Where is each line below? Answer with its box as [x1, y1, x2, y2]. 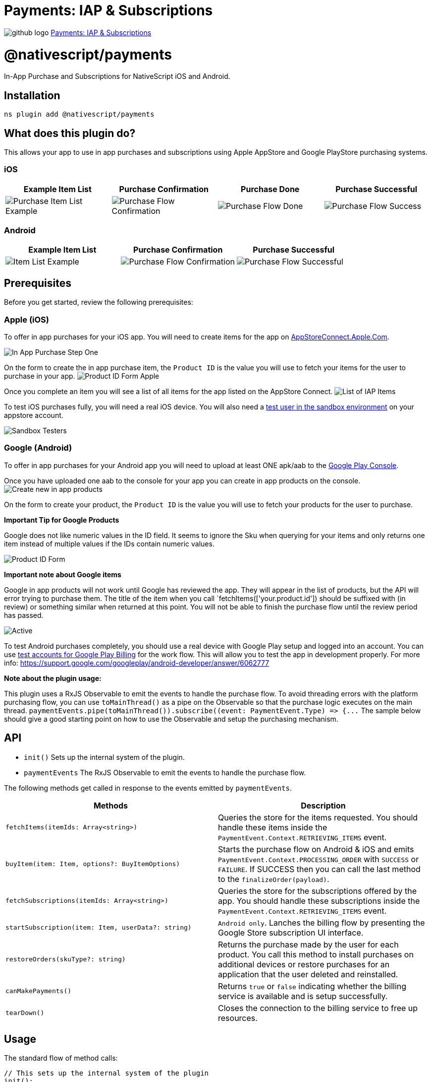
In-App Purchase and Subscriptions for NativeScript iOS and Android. [4, 72, 230, 81]
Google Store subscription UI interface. [218, 927, 364, 938]
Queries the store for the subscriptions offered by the [218, 885, 417, 896]
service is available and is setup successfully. [218, 991, 388, 1001]
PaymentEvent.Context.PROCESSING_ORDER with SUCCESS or [218, 854, 419, 864]
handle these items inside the [218, 822, 327, 832]
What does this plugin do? [4, 127, 136, 139]
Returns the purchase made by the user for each [218, 939, 399, 949]
